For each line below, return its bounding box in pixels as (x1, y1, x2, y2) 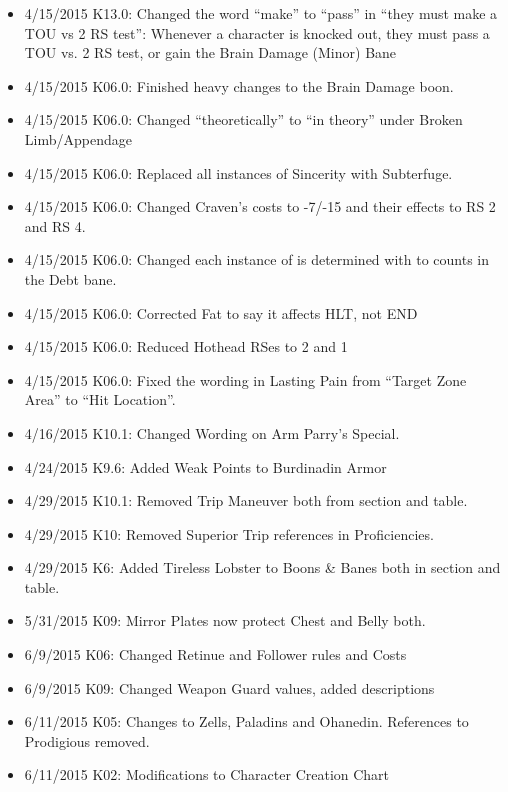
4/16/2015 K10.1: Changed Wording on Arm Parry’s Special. (24, 422, 400, 443)
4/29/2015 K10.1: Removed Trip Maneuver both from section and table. (24, 490, 468, 511)
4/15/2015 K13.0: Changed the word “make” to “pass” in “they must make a (24, 3, 498, 23)
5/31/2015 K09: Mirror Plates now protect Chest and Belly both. (24, 610, 426, 631)
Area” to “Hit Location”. (24, 389, 176, 410)
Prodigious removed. (24, 730, 150, 751)
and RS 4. (24, 215, 86, 236)
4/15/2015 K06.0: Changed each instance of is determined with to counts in (24, 249, 489, 270)
